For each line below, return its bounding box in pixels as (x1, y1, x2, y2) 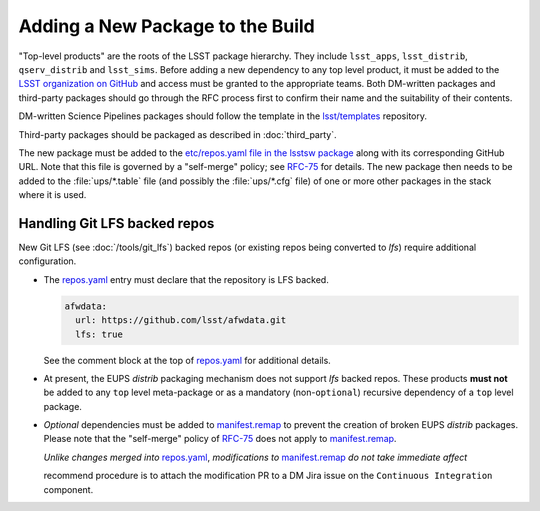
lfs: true (75, 328, 124, 340)
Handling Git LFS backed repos (18, 215, 215, 232)
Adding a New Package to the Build (18, 15, 315, 37)
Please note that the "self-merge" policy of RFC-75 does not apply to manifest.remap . (43, 433, 397, 445)
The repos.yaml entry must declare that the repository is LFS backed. (43, 273, 329, 285)
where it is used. (18, 189, 87, 201)
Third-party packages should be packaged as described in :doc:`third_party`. (18, 128, 337, 140)
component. (43, 483, 94, 495)
